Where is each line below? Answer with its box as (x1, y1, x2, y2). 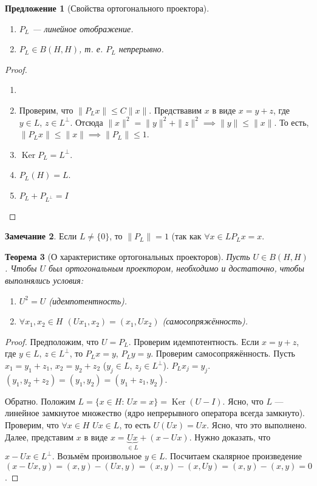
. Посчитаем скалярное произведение (165, 450, 302, 462)
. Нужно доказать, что (189, 430, 271, 443)
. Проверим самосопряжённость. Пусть (151, 347, 295, 360)
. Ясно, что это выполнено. (206, 419, 307, 431)
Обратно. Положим (5, 394, 75, 407)
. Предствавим (149, 103, 202, 116)
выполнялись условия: (5, 274, 84, 287)
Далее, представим (5, 430, 74, 443)
